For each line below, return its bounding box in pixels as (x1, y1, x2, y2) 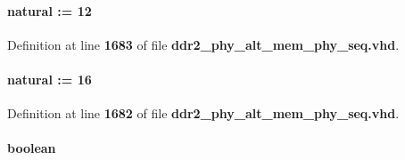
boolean (7, 139, 56, 157)
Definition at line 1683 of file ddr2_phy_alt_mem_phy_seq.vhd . (7, 35, 400, 53)
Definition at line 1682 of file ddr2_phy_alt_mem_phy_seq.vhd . (7, 104, 400, 123)
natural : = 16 (7, 69, 92, 88)
